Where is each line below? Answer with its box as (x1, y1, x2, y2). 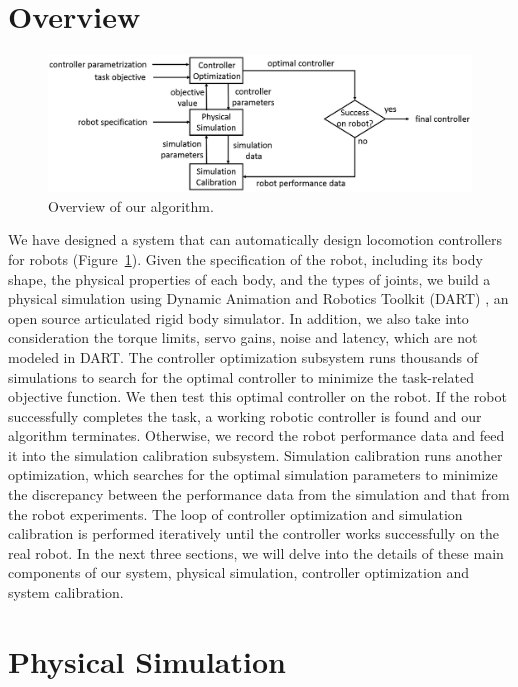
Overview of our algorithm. (48, 195, 214, 216)
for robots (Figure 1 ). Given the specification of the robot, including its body (8, 248, 483, 269)
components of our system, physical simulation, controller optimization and (8, 562, 469, 583)
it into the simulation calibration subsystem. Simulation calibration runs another (8, 444, 503, 465)
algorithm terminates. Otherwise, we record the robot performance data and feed (8, 425, 505, 446)
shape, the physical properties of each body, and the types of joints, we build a (8, 268, 491, 289)
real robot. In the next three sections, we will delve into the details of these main (8, 542, 504, 563)
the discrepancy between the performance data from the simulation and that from (8, 484, 510, 505)
